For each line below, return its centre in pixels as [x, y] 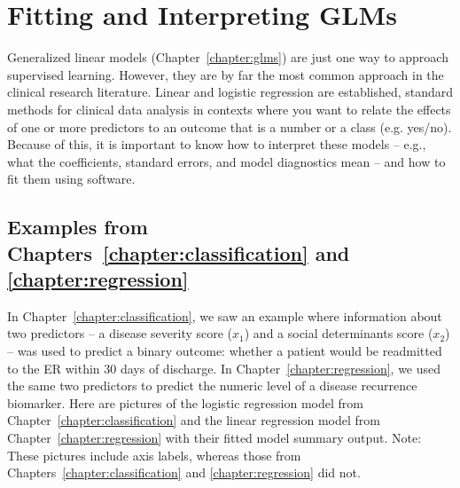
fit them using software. [71, 179]
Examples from [78, 227]
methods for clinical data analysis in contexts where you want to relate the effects [229, 109]
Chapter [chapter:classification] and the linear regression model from [194, 420]
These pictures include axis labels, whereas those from [154, 455]
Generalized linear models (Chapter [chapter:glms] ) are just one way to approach [228, 57]
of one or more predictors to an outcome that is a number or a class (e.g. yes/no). [230, 126]
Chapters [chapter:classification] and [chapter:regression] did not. [184, 472]
